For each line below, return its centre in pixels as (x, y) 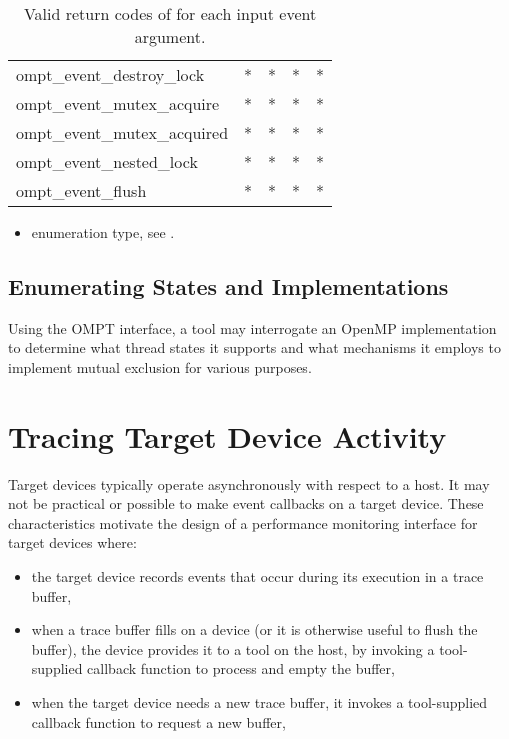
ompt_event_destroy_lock (110, 74)
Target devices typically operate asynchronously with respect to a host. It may (249, 483)
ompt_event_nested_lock (107, 161)
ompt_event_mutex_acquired (122, 132)
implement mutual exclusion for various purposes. (160, 366)
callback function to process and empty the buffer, (241, 668)
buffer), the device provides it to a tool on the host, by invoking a (233, 648)
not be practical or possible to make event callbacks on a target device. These (246, 503)
